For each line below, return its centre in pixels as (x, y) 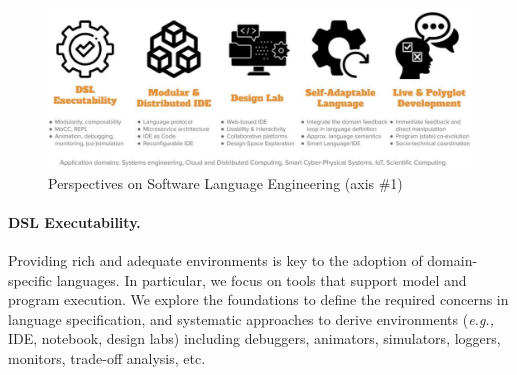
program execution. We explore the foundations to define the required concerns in (258, 299)
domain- (452, 260)
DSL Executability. (74, 221)
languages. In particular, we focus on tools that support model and (261, 279)
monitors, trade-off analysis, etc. (107, 358)
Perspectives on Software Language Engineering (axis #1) (225, 182)
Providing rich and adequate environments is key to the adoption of (215, 260)
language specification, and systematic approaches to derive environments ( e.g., (251, 318)
